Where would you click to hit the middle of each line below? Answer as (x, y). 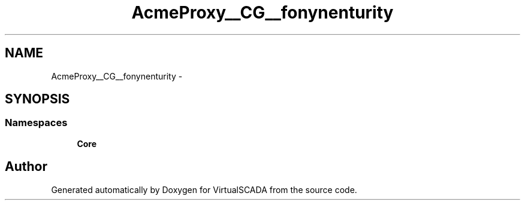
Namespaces (36, 123)
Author (26, 167)
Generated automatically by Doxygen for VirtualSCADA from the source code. (204, 189)
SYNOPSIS (37, 99)
